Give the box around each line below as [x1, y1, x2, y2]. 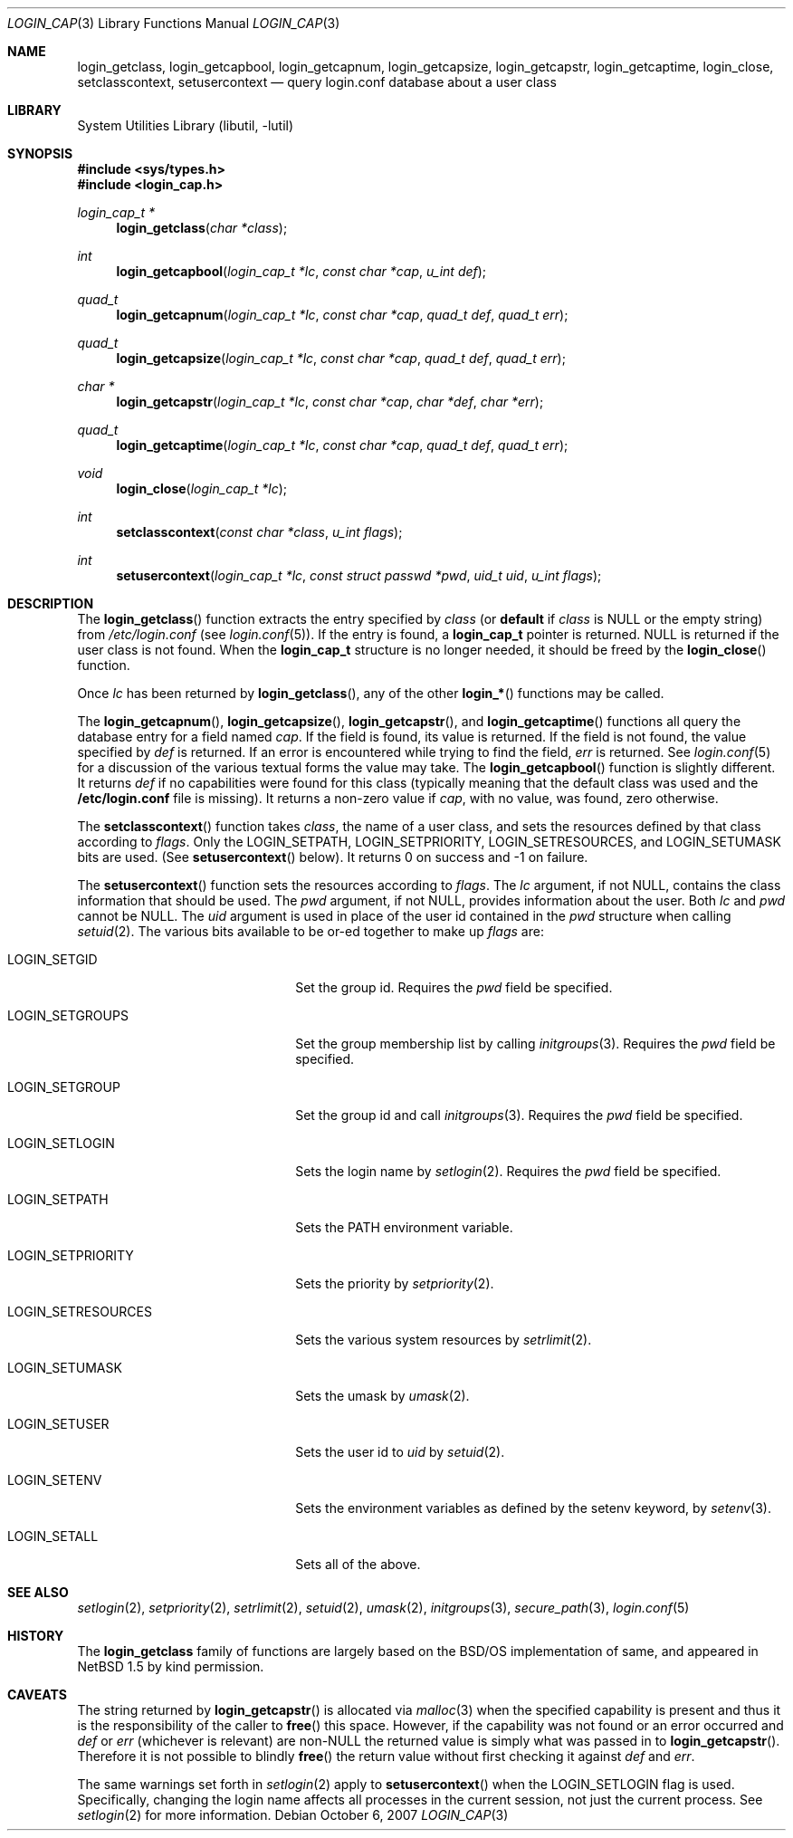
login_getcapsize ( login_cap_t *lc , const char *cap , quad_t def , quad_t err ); [116, 350, 566, 366]
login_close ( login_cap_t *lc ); [116, 481, 287, 496]
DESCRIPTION [7, 596, 94, 611]
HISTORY [7, 1628, 64, 1643]
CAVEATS [7, 1687, 67, 1702]
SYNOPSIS [7, 146, 73, 161]
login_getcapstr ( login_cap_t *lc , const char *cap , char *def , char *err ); [116, 394, 544, 409]
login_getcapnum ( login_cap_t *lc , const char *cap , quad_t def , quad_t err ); [116, 307, 568, 322]
